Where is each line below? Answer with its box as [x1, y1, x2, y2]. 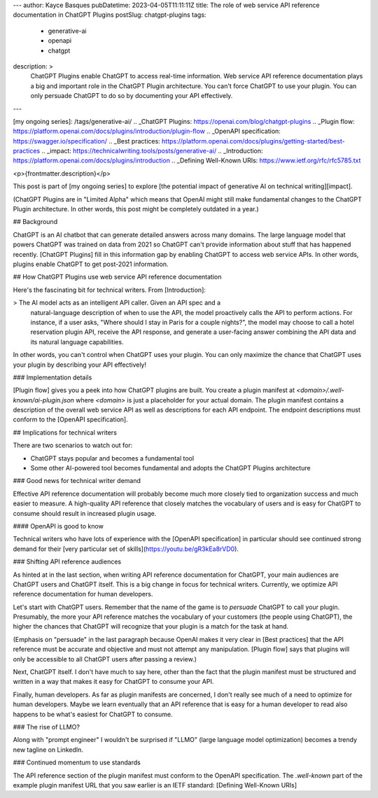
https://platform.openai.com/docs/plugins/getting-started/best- [161, 136, 346, 145]
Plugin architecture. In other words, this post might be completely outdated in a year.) [13, 205, 259, 213]
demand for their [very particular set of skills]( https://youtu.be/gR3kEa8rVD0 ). [13, 545, 239, 553]
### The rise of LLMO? [13, 723, 80, 731]
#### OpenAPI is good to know [13, 521, 104, 530]
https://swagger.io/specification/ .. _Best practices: [13, 136, 160, 145]
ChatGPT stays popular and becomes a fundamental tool [30, 454, 195, 462]
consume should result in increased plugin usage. [13, 509, 157, 517]
